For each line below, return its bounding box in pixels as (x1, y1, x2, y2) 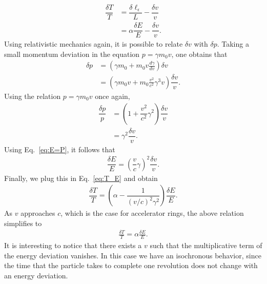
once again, (95, 90, 130, 101)
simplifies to (4, 217, 42, 228)
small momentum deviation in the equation (4, 48, 140, 59)
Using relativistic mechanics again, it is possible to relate (4, 38, 183, 49)
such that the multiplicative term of (150, 239, 262, 250)
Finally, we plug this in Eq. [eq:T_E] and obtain (4, 172, 158, 183)
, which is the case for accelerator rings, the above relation (60, 208, 244, 218)
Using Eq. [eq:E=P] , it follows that (4, 144, 115, 154)
